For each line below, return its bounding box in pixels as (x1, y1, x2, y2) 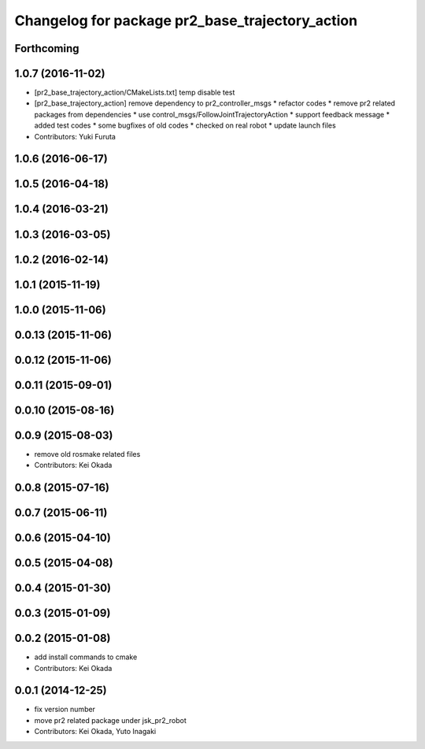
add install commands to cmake (34, 652, 138, 662)
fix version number (34, 705, 96, 714)
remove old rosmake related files (34, 449, 141, 458)
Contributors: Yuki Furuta (34, 132, 116, 141)
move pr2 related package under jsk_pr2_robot (34, 715, 187, 725)
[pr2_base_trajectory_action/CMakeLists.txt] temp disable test (34, 87, 235, 98)
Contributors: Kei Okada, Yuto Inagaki (34, 727, 157, 736)
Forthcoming (14, 42, 79, 55)
